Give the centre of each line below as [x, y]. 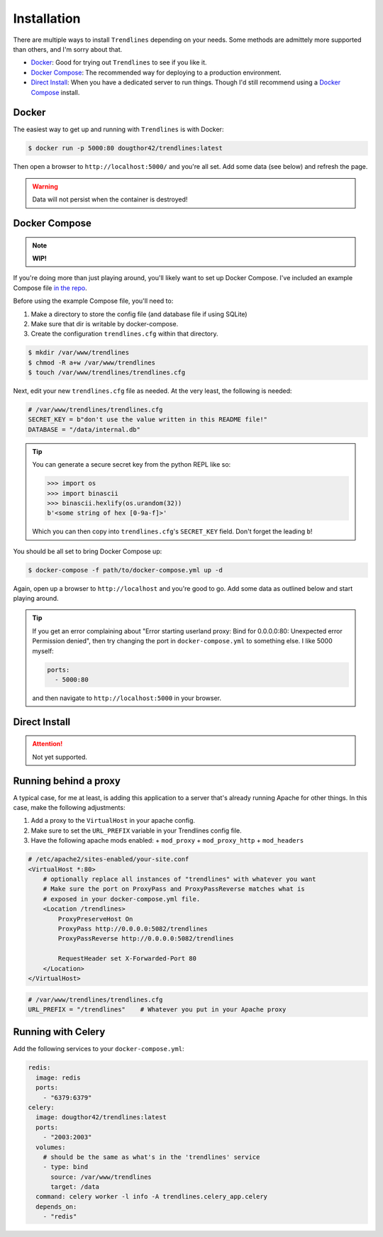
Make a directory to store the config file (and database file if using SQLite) [139, 314]
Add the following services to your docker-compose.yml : [99, 1049]
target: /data [75, 1187]
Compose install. [55, 92]
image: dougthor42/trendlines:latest [101, 1117]
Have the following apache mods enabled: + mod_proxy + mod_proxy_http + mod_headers [167, 841]
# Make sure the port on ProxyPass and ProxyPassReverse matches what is [174, 889]
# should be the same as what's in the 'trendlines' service [151, 1157]
